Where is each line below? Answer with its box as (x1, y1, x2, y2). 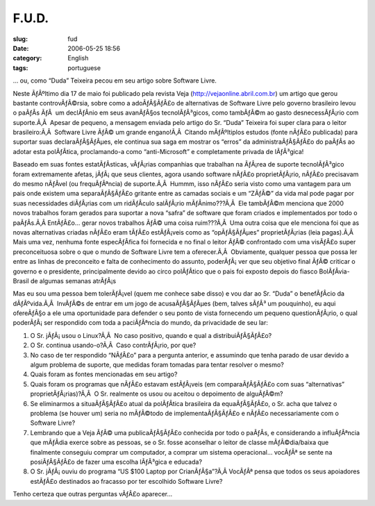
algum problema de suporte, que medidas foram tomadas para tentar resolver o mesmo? (30, 361, 284, 369)
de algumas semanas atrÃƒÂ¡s (30, 276, 117, 285)
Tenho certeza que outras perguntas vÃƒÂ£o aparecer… (12, 490, 173, 498)
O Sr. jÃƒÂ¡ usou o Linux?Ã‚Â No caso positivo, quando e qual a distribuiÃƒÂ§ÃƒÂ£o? (30, 331, 272, 339)
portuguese (67, 63, 101, 72)
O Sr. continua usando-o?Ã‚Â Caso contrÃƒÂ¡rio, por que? (30, 341, 197, 350)
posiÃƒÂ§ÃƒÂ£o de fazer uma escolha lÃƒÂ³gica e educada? (30, 457, 203, 466)
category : (12, 54, 42, 62)
